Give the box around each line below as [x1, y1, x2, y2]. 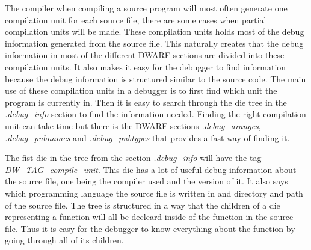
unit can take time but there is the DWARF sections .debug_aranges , [5, 119, 261, 132]
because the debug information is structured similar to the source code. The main [5, 72, 306, 85]
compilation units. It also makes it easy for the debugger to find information [5, 60, 286, 73]
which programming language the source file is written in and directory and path [5, 186, 303, 199]
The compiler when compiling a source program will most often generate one [5, 2, 288, 14]
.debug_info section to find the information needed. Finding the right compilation [5, 108, 306, 120]
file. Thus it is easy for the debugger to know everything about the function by [5, 222, 295, 234]
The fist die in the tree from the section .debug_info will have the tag [5, 151, 262, 164]
